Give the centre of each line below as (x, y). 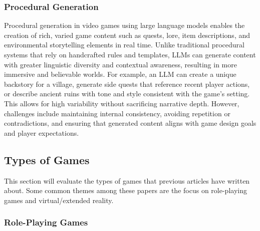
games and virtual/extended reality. (59, 200)
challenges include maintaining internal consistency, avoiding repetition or (117, 113)
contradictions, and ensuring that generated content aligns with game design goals (130, 123)
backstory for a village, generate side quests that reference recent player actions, (127, 84)
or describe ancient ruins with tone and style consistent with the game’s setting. (127, 94)
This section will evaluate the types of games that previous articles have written (127, 180)
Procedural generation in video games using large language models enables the (124, 25)
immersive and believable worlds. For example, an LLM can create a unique (120, 74)
